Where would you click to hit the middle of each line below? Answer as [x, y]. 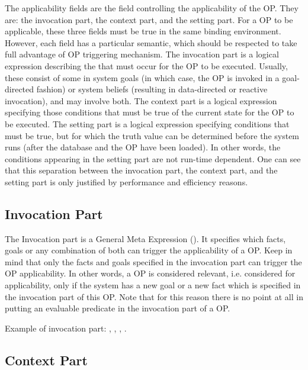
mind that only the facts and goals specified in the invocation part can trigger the [153, 261]
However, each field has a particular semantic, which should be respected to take [151, 42]
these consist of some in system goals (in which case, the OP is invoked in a [142, 77]
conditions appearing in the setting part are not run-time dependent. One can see [153, 158]
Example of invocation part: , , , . [66, 328]
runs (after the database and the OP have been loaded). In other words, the [143, 147]
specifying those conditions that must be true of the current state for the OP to [150, 112]
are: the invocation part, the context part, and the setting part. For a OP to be [149, 19]
